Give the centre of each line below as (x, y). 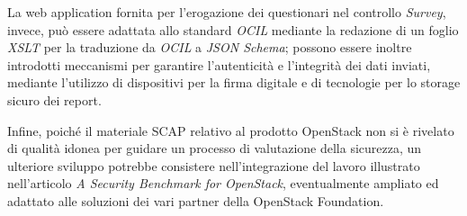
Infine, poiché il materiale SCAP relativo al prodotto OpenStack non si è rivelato (231, 130)
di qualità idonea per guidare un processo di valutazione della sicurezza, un (215, 148)
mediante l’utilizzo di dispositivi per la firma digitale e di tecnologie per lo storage (234, 82)
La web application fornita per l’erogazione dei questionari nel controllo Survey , (227, 12)
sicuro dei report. (54, 99)
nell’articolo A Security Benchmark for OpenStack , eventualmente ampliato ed (223, 183)
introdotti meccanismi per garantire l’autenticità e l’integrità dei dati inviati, (219, 64)
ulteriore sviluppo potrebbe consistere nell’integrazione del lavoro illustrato (214, 165)
